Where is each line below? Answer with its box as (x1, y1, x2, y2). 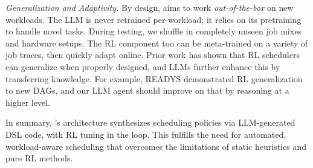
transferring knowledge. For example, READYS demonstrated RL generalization (5, 72, 303, 85)
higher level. (5, 95, 50, 108)
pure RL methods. (5, 152, 73, 164)
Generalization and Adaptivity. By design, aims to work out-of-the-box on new (5, 1, 294, 13)
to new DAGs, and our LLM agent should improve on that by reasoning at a (5, 84, 289, 97)
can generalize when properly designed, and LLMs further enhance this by (5, 60, 280, 73)
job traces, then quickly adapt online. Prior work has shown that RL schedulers (5, 48, 300, 61)
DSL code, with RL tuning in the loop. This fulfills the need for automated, (5, 128, 286, 140)
